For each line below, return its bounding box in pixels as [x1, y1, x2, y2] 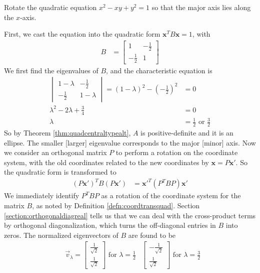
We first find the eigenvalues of [4, 65, 98, 75]
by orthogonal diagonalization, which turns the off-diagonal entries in [4, 220, 216, 230]
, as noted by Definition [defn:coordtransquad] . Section [32, 200, 200, 211]
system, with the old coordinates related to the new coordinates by [4, 157, 209, 167]
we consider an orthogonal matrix [4, 147, 107, 158]
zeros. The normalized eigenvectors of [4, 229, 118, 240]
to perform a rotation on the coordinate [115, 147, 238, 158]
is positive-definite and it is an [140, 127, 233, 138]
